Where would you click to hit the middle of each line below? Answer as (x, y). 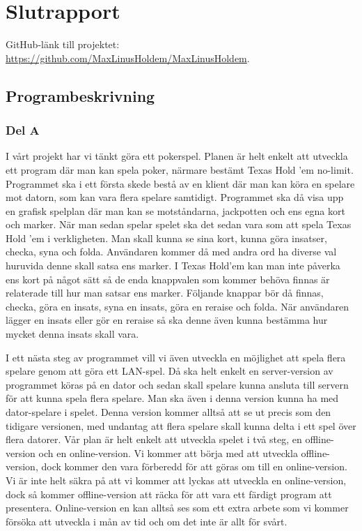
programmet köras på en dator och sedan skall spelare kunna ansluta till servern (177, 384)
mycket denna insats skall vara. (72, 334)
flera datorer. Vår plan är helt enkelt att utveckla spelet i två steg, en (154, 439)
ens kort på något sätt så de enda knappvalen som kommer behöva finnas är (168, 279)
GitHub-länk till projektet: (63, 44)
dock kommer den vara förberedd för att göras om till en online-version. (194, 466)
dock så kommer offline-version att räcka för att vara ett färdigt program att (169, 494)
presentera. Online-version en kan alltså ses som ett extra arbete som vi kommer (177, 508)
